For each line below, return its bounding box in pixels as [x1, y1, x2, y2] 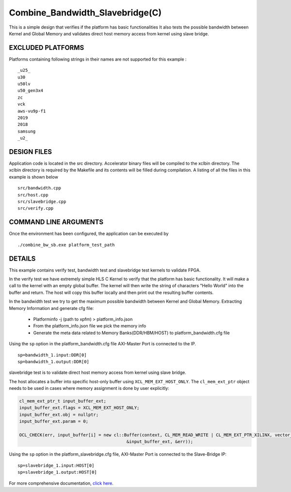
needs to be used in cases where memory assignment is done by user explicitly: [9, 385, 169, 391]
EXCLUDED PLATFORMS [9, 44, 84, 52]
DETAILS [9, 254, 36, 262]
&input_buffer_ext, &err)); [126, 439, 194, 445]
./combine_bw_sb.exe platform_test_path [17, 242, 115, 247]
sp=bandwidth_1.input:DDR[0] [17, 352, 87, 358]
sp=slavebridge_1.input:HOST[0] [17, 462, 95, 468]
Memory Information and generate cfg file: [9, 305, 94, 311]
